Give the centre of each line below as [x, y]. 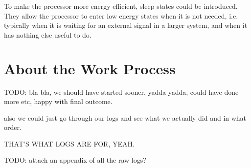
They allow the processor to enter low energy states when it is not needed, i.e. [121, 15]
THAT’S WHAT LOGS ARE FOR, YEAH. [69, 143]
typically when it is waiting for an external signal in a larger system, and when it [126, 25]
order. [13, 127]
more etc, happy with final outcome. [58, 101]
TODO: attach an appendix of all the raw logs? [75, 160]
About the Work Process [90, 68]
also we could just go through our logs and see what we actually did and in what [125, 117]
